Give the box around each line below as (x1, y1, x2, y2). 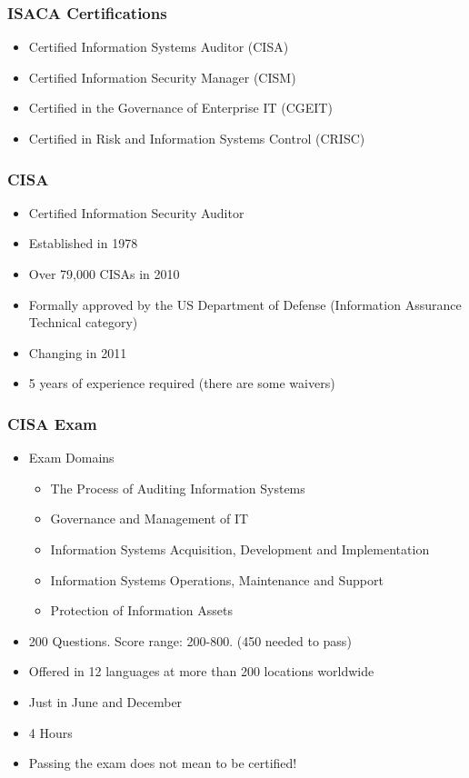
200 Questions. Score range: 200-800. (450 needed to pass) (28, 631, 352, 650)
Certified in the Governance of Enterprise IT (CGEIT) (28, 98, 333, 117)
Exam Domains (28, 448, 115, 467)
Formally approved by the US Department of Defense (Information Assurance (28, 294, 462, 314)
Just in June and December (28, 692, 183, 711)
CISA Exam (7, 412, 97, 434)
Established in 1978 (28, 234, 138, 253)
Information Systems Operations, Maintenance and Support (50, 570, 384, 589)
